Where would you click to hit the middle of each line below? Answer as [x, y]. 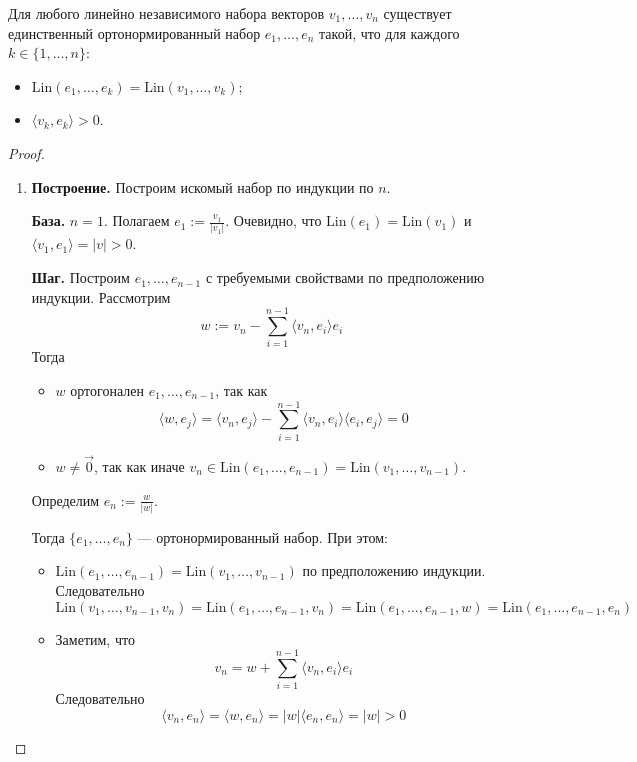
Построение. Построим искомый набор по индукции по [202, 186]
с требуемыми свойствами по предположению [345, 277]
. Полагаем [136, 220]
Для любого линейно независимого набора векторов [166, 13]
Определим [65, 499]
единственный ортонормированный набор [134, 32]
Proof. [26, 152]
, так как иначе [139, 465]
